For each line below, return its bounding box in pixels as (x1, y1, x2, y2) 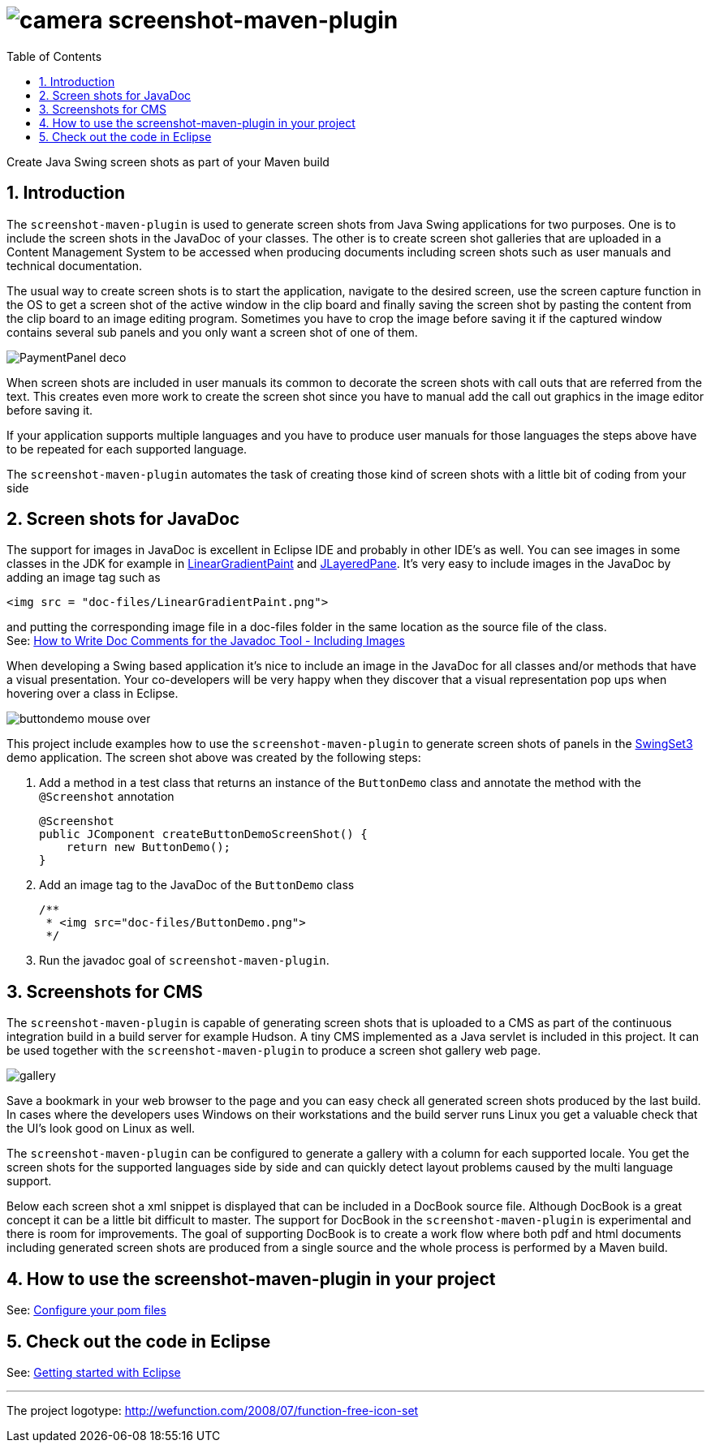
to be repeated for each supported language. (6, 441, 248, 456)
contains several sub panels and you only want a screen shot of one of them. (6, 325, 418, 339)
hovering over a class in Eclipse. (6, 686, 179, 701)
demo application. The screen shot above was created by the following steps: (6, 750, 421, 765)
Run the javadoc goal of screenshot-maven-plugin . (39, 953, 330, 968)
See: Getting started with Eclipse (6, 1365, 181, 1379)
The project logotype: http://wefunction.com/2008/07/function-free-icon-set (6, 1403, 419, 1417)
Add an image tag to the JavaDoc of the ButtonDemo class (39, 878, 355, 892)
